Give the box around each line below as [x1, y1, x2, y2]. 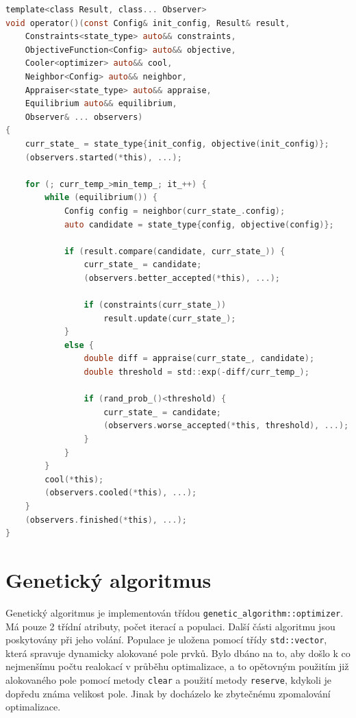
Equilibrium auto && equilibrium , [25, 99, 177, 109]
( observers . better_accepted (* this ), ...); [84, 273, 280, 283]
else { [64, 340, 94, 350]
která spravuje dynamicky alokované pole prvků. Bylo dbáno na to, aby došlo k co [5, 645, 351, 660]
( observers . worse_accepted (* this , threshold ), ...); [103, 421, 349, 431]
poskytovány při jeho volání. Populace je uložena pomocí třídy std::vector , [5, 632, 327, 647]
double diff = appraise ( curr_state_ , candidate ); [84, 354, 315, 364]
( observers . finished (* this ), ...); [25, 515, 187, 525]
